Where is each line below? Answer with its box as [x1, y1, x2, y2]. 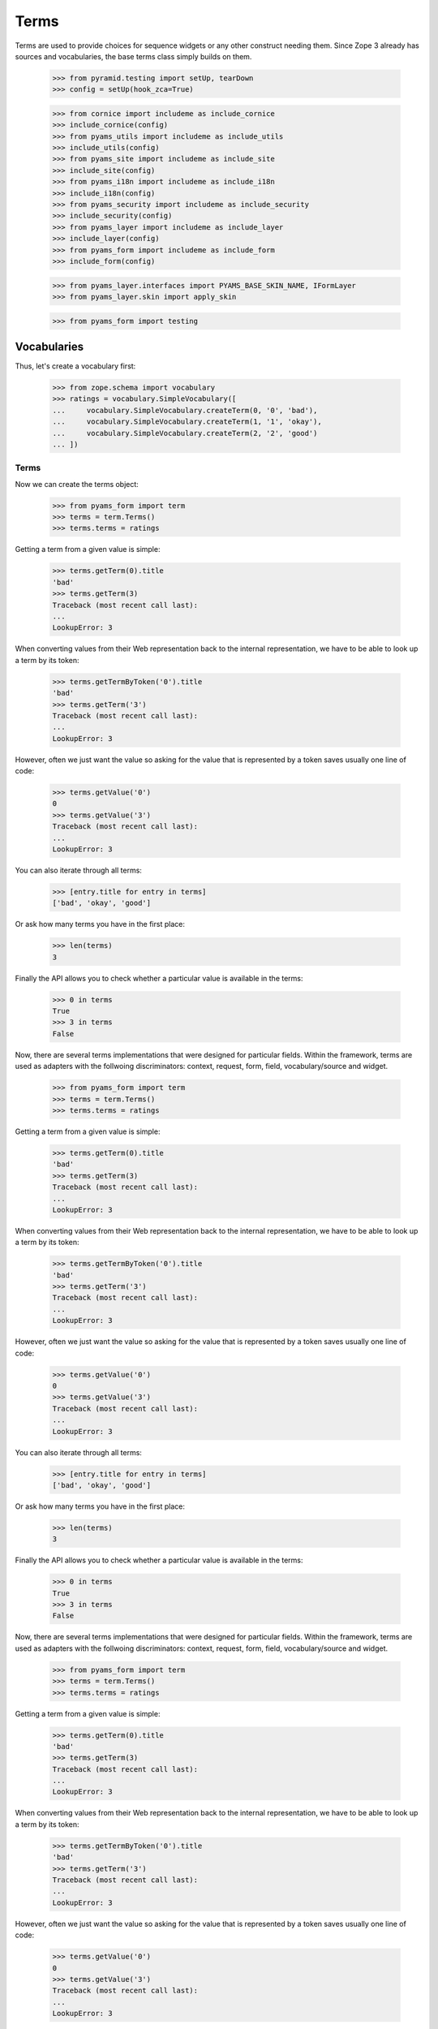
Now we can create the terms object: [15, 479, 140, 489]
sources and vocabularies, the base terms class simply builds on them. [15, 51, 252, 61]
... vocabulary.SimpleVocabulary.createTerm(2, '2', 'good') [52, 429, 318, 437]
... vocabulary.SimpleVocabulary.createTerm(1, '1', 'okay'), [52, 417, 322, 426]
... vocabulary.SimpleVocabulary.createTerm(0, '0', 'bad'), [52, 406, 318, 415]
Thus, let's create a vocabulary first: [15, 361, 136, 371]
